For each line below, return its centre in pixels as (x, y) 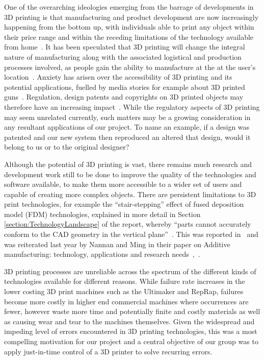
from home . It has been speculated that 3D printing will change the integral (125, 47)
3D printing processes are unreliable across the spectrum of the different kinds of (130, 271)
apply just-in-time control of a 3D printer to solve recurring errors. (108, 351)
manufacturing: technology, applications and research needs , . (102, 254)
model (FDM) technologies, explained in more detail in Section (102, 214)
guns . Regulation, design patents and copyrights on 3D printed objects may (124, 97)
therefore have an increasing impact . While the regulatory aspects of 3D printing (132, 106)
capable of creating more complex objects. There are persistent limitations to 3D (130, 194)
